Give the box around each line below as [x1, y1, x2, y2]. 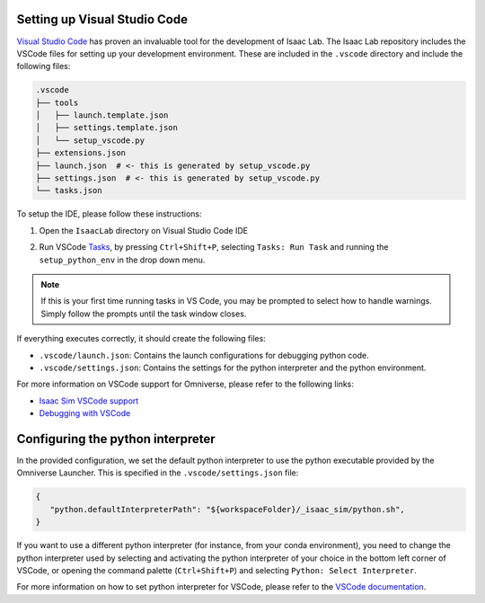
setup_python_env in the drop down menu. [39, 254, 206, 265]
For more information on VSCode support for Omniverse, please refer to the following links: [16, 378, 355, 390]
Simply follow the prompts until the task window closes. [40, 308, 247, 319]
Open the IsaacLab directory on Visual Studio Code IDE [39, 225, 249, 235]
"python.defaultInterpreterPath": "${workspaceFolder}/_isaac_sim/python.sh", [49, 504, 406, 514]
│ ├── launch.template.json [35, 111, 169, 120]
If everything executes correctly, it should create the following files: [16, 333, 267, 344]
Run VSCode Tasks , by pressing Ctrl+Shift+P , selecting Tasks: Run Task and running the [39, 242, 389, 253]
